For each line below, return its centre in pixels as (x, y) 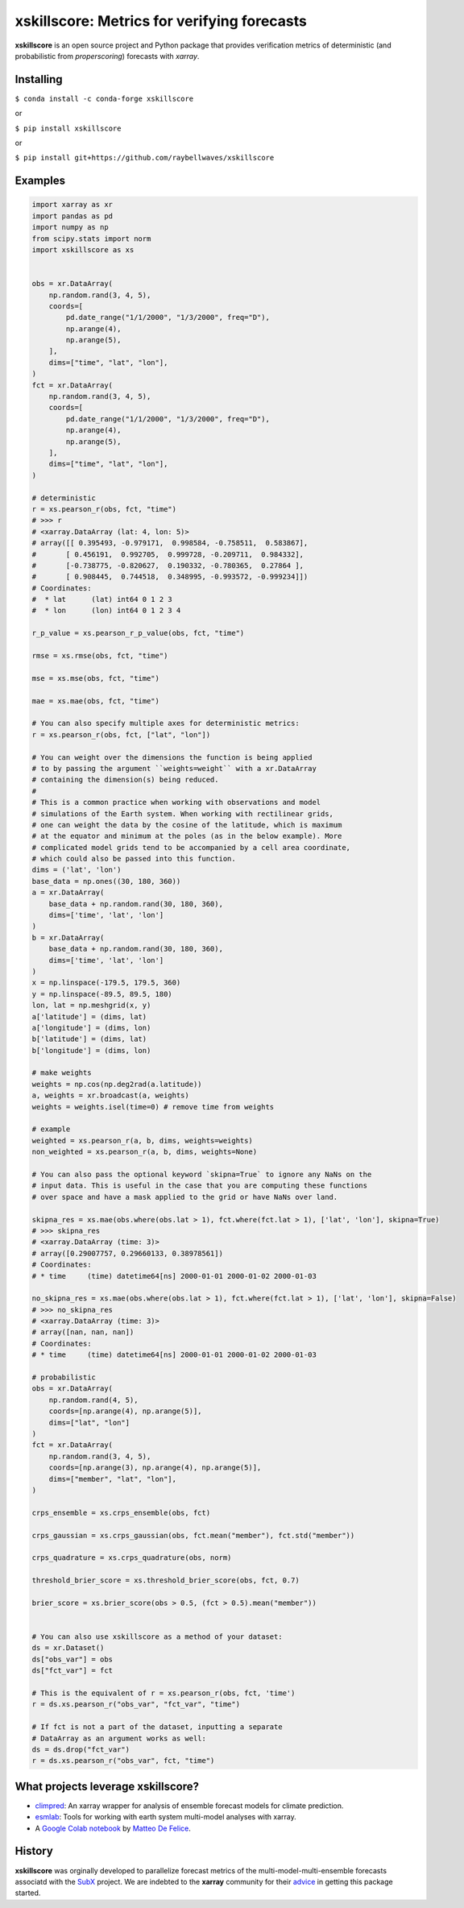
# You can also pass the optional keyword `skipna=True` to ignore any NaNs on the (202, 1174)
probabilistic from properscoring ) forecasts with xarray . (107, 56)
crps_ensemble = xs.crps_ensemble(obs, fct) (121, 1512)
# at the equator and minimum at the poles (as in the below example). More (187, 836)
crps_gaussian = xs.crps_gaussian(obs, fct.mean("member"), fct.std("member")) (193, 1535)
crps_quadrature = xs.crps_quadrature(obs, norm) (132, 1558)
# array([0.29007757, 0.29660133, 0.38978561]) (127, 1253)
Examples (40, 181)
